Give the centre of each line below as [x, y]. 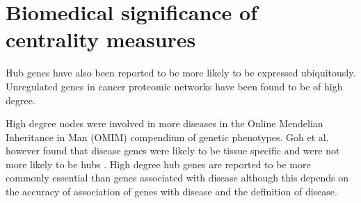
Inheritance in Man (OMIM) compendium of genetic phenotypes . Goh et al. [167, 137]
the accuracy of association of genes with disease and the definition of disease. [171, 192]
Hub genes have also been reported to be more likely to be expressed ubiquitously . [181, 73]
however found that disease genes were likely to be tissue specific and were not [173, 151]
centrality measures [101, 39]
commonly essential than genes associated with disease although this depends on [177, 178]
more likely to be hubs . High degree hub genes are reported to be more [158, 164]
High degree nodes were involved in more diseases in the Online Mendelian [165, 123]
